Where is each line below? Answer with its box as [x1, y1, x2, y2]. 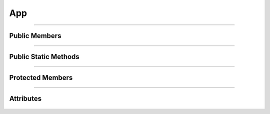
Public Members [9, 31, 61, 40]
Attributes [9, 94, 42, 103]
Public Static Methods [9, 52, 79, 61]
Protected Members [9, 73, 73, 82]
